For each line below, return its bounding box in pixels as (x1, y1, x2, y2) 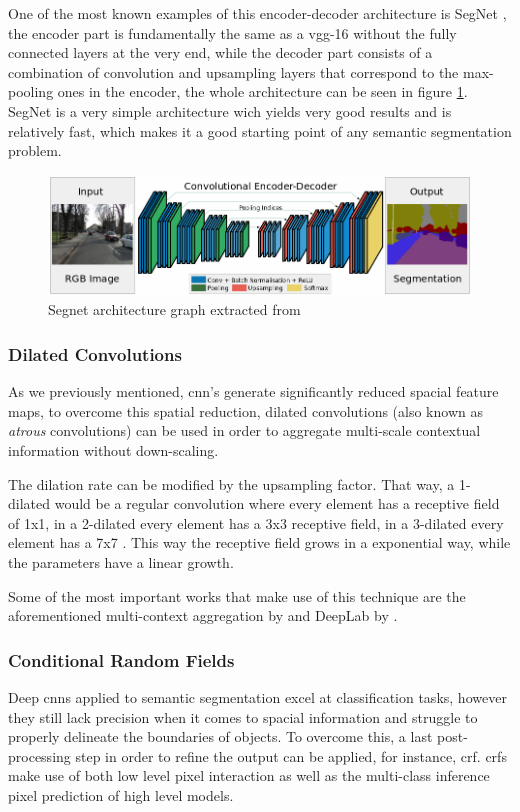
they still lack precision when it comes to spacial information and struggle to (8, 706, 478, 727)
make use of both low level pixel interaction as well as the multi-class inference (8, 765, 490, 786)
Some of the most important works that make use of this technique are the (8, 585, 466, 606)
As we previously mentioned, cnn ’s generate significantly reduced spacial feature (8, 381, 499, 402)
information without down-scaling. (8, 440, 219, 461)
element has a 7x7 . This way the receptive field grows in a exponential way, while (8, 532, 511, 553)
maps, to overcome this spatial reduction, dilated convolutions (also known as (8, 400, 483, 421)
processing (8, 745, 71, 766)
